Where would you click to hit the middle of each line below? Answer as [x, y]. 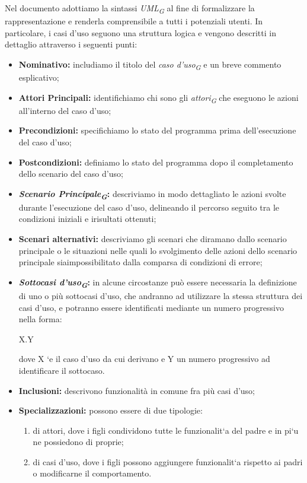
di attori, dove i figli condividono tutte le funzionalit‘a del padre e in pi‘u [166, 430]
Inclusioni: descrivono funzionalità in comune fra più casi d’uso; [137, 390]
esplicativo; [39, 77]
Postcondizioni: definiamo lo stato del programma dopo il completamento [156, 162]
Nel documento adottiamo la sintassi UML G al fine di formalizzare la [130, 9]
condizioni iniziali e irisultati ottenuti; [87, 219]
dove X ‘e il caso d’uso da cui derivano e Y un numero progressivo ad [144, 359]
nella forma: [40, 319]
